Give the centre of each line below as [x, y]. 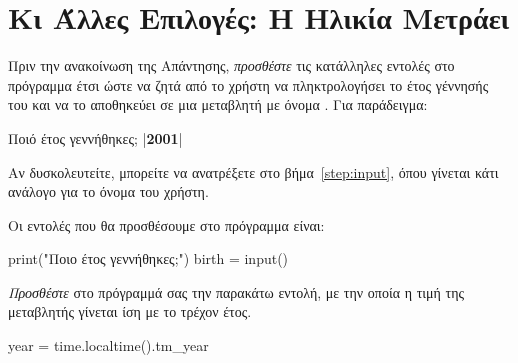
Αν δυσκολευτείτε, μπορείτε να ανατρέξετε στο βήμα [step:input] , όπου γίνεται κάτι [253, 171]
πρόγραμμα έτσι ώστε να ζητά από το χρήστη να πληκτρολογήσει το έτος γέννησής [248, 84]
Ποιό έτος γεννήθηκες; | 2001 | [95, 137]
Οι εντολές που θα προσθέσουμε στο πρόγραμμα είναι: [166, 224]
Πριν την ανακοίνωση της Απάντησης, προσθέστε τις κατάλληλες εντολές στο [231, 65]
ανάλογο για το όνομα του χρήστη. [108, 191]
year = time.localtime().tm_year [108, 345]
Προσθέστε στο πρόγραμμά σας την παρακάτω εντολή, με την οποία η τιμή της [236, 291]
